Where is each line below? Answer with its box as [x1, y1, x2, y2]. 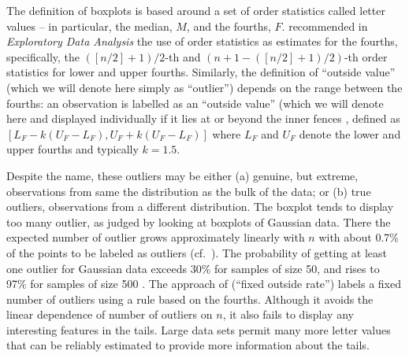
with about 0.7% [318, 229, 399, 245]
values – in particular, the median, [6, 17, 173, 34]
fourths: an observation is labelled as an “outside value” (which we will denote [6, 94, 384, 111]
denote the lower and [299, 125, 401, 142]
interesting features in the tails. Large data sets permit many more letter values [6, 321, 391, 338]
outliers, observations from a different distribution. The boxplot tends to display [6, 198, 394, 215]
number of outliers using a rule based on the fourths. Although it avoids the [6, 290, 374, 307]
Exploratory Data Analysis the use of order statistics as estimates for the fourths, [6, 33, 398, 50]
